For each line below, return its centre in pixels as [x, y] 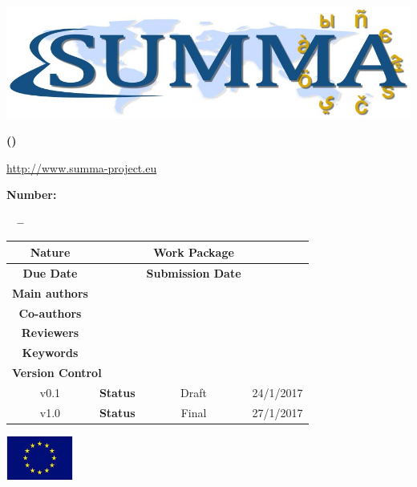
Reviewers [50, 333]
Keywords [50, 353]
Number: [32, 195]
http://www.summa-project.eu [82, 167]
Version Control [57, 373]
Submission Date [194, 272]
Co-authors [50, 312]
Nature [50, 252]
